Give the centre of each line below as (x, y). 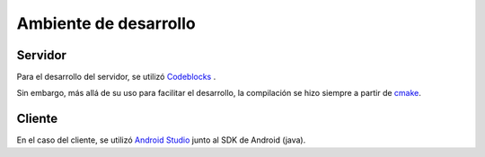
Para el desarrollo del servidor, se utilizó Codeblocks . (116, 77)
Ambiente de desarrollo (106, 23)
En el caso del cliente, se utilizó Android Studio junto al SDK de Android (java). (161, 140)
